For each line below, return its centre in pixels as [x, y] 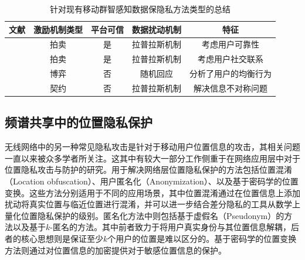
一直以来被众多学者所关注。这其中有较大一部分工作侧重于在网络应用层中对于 [152, 158]
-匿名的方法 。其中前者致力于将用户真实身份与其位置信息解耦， [170, 227]
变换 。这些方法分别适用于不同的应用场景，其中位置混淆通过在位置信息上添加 [152, 192]
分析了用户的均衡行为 [231, 73]
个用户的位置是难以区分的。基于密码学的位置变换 [202, 239]
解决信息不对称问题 [231, 88]
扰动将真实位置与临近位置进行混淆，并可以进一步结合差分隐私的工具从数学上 [152, 204]
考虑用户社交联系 [231, 59]
